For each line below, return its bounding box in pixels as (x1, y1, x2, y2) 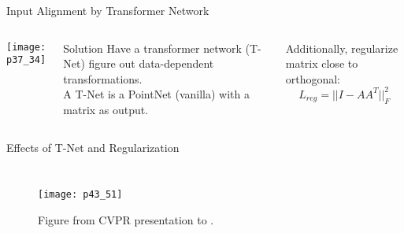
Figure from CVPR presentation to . (38, 211, 214, 227)
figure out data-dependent (88, 55, 214, 72)
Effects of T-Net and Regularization (6, 139, 180, 155)
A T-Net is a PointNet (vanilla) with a (63, 86, 250, 102)
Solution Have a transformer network (63, 39, 242, 56)
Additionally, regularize (285, 39, 398, 56)
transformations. (63, 70, 143, 87)
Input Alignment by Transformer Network (6, 2, 209, 18)
